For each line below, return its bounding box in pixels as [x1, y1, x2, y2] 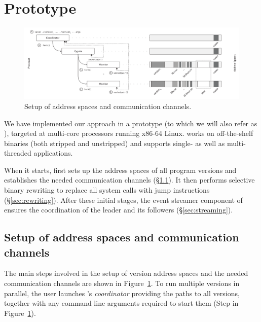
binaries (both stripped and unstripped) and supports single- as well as [4, 137, 225, 148]
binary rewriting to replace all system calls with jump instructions [4, 185, 210, 195]
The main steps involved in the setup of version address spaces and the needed [4, 268, 248, 278]
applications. [33, 148, 73, 158]
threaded [4, 148, 31, 158]
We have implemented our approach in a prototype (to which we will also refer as [4, 118, 257, 128]
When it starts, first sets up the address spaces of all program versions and [4, 164, 237, 175]
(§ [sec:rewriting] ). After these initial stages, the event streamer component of [4, 194, 243, 205]
